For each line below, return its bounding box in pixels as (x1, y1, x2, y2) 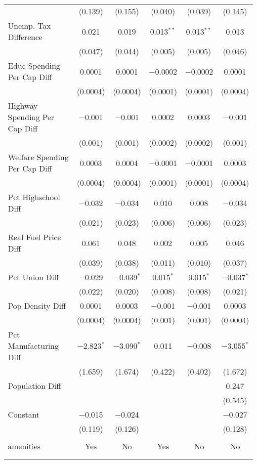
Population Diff (8, 380, 61, 391)
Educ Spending (8, 60, 60, 71)
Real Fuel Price (8, 231, 61, 243)
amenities (8, 440, 41, 452)
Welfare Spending (8, 151, 69, 163)
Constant (8, 409, 40, 420)
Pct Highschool (8, 191, 60, 203)
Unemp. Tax (8, 20, 51, 31)
